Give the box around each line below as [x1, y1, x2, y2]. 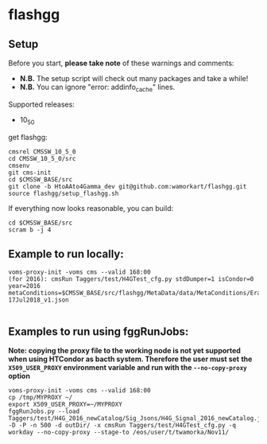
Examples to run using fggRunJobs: [8, 325, 189, 338]
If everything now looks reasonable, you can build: [8, 203, 173, 212]
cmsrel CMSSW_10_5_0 [8, 147, 77, 156]
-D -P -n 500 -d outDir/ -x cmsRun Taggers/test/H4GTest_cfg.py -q [8, 422, 237, 430]
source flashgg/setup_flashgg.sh [8, 189, 119, 197]
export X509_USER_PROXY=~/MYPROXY [8, 400, 123, 409]
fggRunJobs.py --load [8, 407, 80, 415]
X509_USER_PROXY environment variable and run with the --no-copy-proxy [8, 363, 248, 372]
